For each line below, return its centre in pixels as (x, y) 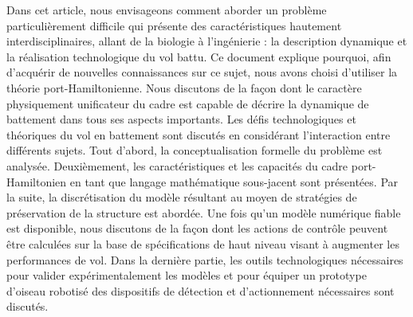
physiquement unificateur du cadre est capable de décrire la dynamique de (188, 103)
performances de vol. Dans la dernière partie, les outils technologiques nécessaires (205, 259)
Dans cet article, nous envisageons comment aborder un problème (167, 10)
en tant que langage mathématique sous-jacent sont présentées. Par (234, 181)
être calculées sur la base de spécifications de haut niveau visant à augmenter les (203, 243)
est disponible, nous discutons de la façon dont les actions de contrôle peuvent (197, 228)
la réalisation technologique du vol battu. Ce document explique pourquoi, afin (199, 56)
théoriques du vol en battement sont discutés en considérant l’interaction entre (199, 134)
